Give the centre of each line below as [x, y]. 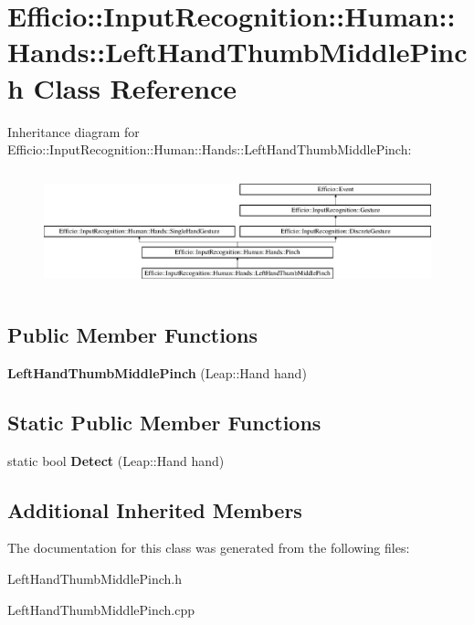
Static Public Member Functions [164, 422]
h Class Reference [122, 87]
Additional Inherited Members [155, 509]
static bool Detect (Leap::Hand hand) [116, 460]
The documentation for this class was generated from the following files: [209, 548]
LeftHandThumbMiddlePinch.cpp [101, 609]
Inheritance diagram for [74, 131]
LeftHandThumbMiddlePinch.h [95, 578]
